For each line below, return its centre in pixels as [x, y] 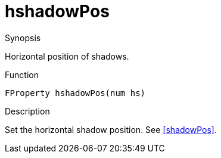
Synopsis [23, 38]
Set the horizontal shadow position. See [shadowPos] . [111, 129]
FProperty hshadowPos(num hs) [75, 93]
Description [27, 111]
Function [22, 75]
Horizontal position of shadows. [67, 56]
